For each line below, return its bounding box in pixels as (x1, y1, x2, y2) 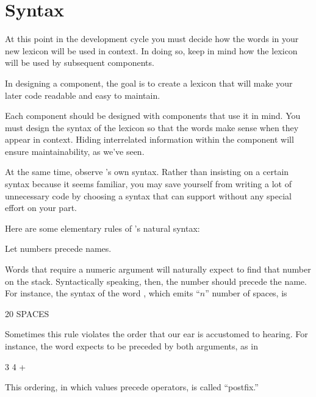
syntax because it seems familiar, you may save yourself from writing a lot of (5, 177, 292, 190)
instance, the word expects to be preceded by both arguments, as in (5, 340, 258, 352)
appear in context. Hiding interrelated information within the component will (5, 133, 294, 146)
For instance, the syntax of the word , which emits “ (5, 287, 200, 299)
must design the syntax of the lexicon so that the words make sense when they (5, 121, 299, 134)
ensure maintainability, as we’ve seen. (5, 145, 145, 157)
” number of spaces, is (205, 287, 287, 299)
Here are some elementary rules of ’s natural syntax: (5, 221, 200, 234)
